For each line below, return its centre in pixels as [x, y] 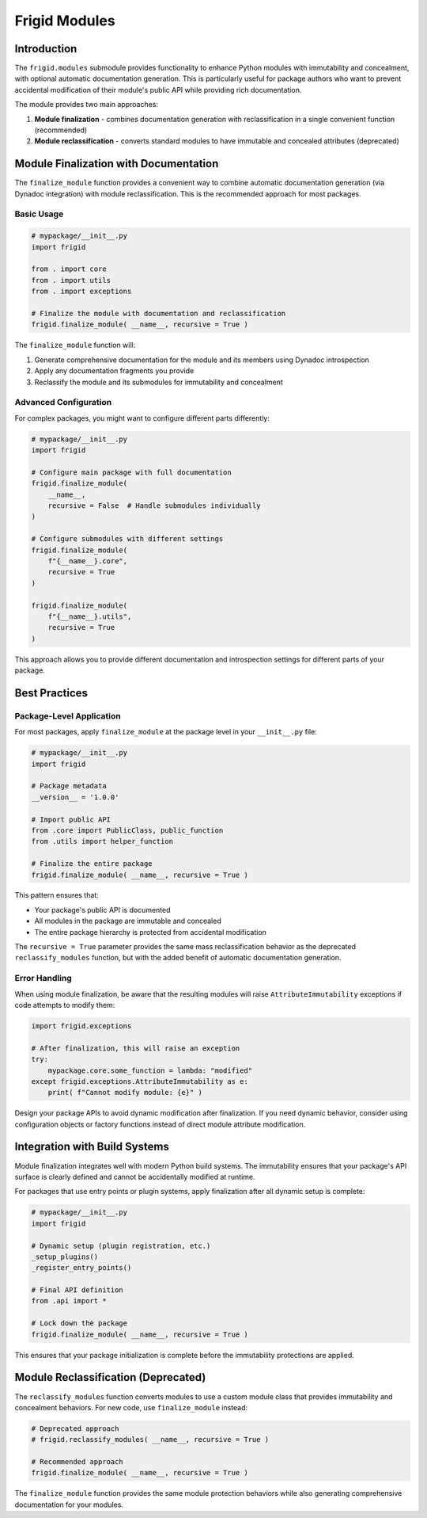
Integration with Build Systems [92, 1147]
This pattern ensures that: [57, 895]
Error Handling [43, 978]
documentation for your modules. [69, 1505]
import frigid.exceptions [81, 1026]
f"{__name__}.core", [88, 561]
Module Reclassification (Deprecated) [110, 1377]
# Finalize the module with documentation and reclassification [159, 313]
